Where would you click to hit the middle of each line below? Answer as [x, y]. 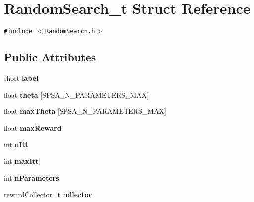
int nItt [16, 144]
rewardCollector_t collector [48, 194]
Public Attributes [50, 57]
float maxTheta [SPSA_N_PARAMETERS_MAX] [85, 111]
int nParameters [32, 177]
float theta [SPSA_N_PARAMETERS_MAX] [77, 94]
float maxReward [33, 127]
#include [18, 31]
